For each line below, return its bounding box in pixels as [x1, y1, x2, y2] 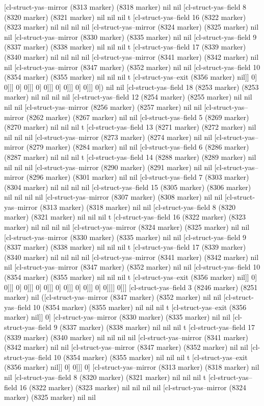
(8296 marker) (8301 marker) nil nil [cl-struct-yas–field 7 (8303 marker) [26, 172, 249, 182]
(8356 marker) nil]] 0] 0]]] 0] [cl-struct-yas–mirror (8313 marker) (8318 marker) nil [4, 362, 259, 372]
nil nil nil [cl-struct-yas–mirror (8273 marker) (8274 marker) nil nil [4, 131, 213, 142]
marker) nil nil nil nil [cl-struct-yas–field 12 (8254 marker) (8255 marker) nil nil [4, 91, 252, 102]
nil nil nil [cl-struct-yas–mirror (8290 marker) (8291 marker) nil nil [4, 161, 213, 172]
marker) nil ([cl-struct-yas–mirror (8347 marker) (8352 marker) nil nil [4, 292, 221, 302]
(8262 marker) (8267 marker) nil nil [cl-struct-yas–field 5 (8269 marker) [26, 111, 249, 122]
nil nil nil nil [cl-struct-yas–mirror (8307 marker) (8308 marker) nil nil [4, 192, 223, 202]
